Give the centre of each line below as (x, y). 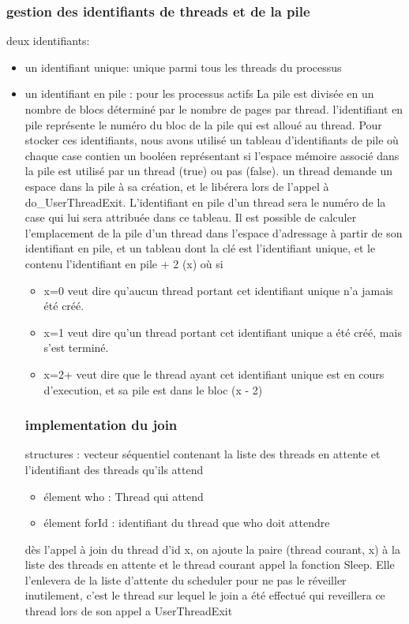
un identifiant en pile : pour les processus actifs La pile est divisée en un (199, 93)
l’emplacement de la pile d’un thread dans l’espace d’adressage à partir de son (214, 232)
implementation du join (101, 425)
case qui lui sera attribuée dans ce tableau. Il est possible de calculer (191, 217)
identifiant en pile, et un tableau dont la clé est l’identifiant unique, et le (200, 248)
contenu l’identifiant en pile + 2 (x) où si (124, 263)
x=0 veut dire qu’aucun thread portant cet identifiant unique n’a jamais (218, 290)
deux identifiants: (48, 41)
